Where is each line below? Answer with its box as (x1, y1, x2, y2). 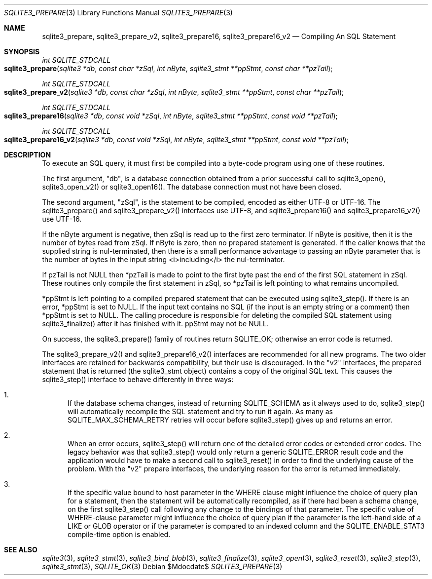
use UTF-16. (42, 215, 82, 223)
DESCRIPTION (4, 151, 51, 159)
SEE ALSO (4, 545, 37, 554)
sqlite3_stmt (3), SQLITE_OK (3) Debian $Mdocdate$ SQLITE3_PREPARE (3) (42, 562, 283, 571)
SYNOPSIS (4, 47, 40, 56)
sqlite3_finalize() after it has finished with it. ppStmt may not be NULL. (42, 319, 269, 328)
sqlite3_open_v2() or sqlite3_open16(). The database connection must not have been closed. (42, 183, 342, 191)
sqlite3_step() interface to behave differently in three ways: (42, 375, 234, 384)
